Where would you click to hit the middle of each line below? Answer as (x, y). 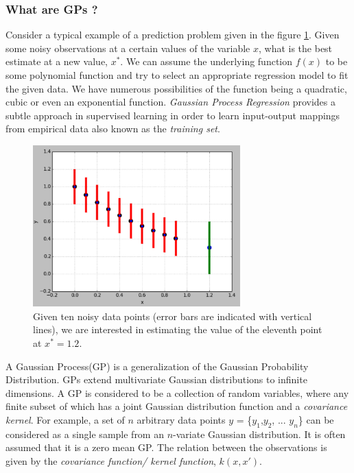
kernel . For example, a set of (65, 419)
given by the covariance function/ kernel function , (111, 460)
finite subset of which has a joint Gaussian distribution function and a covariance (177, 406)
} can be (316, 419)
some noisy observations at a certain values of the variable (128, 48)
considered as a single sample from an (85, 434)
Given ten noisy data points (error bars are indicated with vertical (173, 316)
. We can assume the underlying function (206, 61)
